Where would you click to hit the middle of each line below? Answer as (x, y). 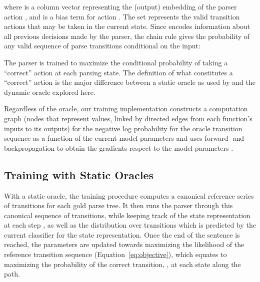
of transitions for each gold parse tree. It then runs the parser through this (118, 205)
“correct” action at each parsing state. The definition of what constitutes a (118, 72)
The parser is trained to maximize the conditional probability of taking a (116, 62)
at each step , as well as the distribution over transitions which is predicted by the (130, 225)
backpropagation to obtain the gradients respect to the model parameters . (119, 147)
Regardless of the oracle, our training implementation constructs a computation (126, 109)
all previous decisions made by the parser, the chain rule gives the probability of (127, 36)
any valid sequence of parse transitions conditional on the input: (102, 46)
